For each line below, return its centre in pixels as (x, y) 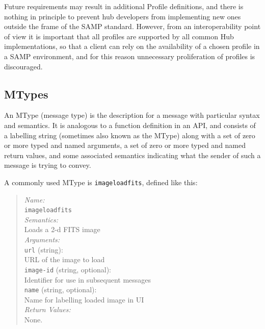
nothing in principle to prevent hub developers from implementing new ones (123, 16)
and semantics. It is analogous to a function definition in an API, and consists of (130, 125)
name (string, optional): (60, 289)
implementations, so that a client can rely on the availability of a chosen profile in (132, 46)
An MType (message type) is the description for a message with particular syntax (132, 115)
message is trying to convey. (48, 165)
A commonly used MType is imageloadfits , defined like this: (101, 182)
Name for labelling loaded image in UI (84, 299)
